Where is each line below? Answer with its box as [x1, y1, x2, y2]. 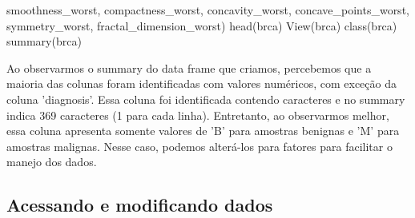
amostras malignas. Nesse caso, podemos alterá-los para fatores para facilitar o [6, 137, 393, 154]
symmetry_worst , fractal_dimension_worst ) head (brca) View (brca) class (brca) [6, 17, 397, 34]
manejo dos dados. [6, 153, 97, 170]
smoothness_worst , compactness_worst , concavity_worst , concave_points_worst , [6, 2, 409, 18]
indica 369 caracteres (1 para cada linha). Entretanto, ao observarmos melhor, [6, 106, 389, 123]
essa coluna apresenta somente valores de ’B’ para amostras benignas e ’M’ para [6, 122, 400, 139]
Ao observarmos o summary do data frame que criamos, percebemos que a [6, 59, 372, 76]
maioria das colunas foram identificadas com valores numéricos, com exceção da [6, 75, 397, 92]
